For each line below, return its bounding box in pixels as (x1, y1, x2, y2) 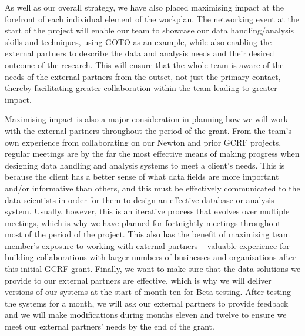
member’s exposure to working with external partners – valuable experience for (5, 239, 290, 251)
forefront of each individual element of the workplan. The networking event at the (5, 12, 300, 25)
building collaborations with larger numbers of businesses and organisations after (5, 251, 296, 263)
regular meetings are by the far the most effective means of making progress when (5, 147, 300, 160)
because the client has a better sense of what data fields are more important (5, 170, 279, 183)
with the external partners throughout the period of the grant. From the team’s (5, 124, 291, 136)
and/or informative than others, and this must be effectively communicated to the (5, 182, 300, 194)
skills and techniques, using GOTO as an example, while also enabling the (5, 35, 272, 48)
